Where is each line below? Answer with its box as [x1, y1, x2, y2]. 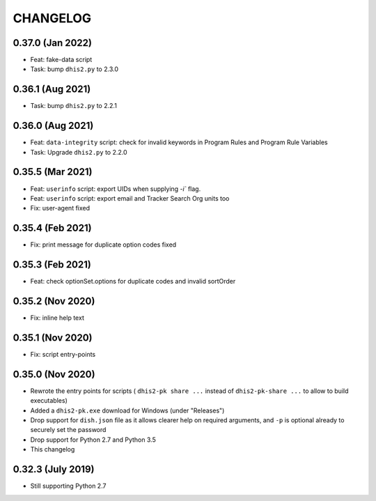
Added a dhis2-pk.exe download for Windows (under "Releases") [30, 406, 225, 415]
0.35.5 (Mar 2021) [13, 166, 93, 178]
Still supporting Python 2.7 [30, 481, 107, 491]
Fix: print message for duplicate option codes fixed [30, 240, 177, 249]
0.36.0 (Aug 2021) [13, 120, 94, 132]
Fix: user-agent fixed [30, 204, 91, 213]
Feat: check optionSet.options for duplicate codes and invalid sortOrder [30, 277, 236, 286]
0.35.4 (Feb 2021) [13, 222, 92, 234]
